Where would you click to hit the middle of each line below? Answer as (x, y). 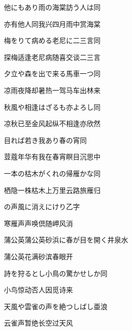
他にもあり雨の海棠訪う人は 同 (52, 7)
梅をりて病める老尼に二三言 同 (52, 40)
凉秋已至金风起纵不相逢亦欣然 (52, 123)
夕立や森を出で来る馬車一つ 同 (52, 73)
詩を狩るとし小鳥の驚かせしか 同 (56, 273)
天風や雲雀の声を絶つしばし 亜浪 (56, 306)
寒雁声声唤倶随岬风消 (38, 223)
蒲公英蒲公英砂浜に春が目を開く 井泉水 (66, 240)
